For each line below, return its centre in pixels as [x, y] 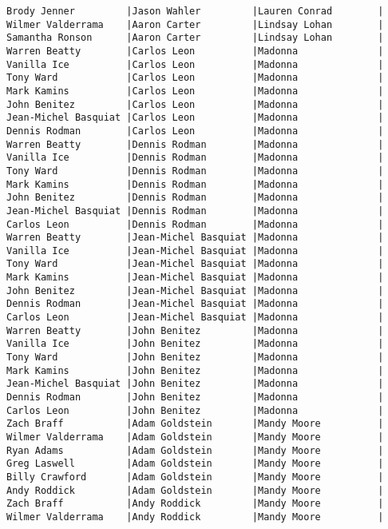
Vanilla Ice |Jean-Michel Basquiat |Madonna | [195, 251]
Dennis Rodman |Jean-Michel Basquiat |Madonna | [195, 304]
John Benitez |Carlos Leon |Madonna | [195, 104]
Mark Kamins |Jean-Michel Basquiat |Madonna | [195, 278]
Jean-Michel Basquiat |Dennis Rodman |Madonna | [195, 211]
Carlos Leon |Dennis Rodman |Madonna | [195, 224]
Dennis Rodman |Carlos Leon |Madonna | [195, 131]
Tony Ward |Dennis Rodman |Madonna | [195, 171]
